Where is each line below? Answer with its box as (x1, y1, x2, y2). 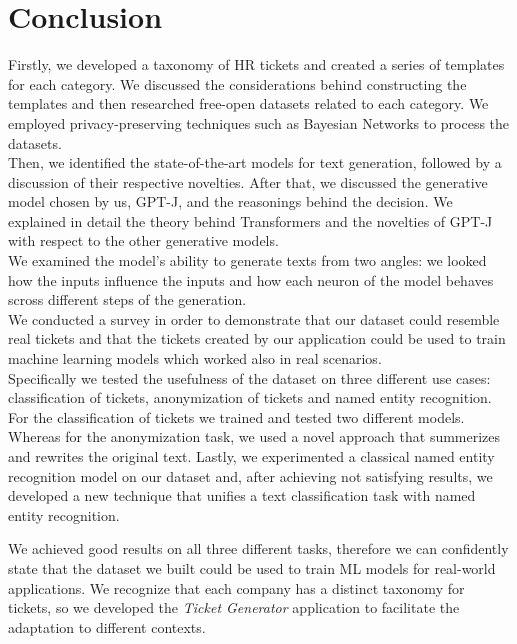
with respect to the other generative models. (8, 230, 279, 251)
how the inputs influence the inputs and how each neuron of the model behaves (8, 269, 494, 290)
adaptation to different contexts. (8, 616, 206, 637)
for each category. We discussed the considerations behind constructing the (8, 73, 467, 94)
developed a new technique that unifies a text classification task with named (8, 485, 476, 506)
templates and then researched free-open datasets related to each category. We (8, 93, 489, 114)
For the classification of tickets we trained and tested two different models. (8, 406, 465, 427)
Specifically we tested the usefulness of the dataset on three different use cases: (8, 367, 491, 388)
